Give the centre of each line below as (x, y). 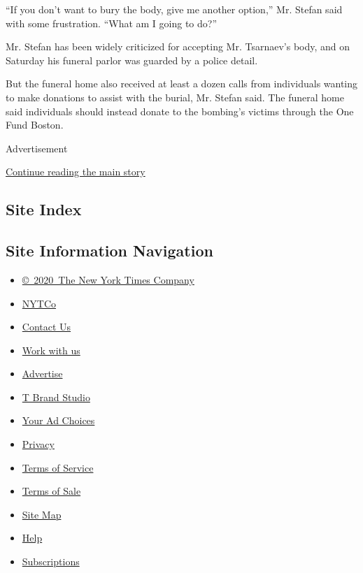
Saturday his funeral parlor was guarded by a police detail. (132, 60)
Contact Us (47, 327)
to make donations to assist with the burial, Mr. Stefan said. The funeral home (175, 97)
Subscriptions (51, 561)
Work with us (51, 350)
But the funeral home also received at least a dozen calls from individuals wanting (182, 84)
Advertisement (37, 148)
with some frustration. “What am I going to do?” (112, 23)
